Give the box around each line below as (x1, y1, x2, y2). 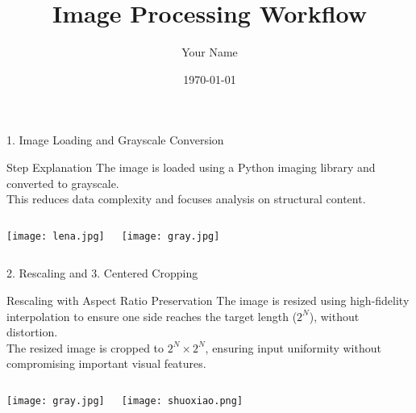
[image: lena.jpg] (6, 230, 105, 242)
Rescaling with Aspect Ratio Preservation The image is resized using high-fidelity (6, 291, 410, 308)
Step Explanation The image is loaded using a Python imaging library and (6, 158, 376, 175)
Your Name (181, 44, 238, 60)
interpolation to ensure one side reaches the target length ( (6, 307, 297, 324)
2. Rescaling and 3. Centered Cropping (6, 265, 198, 282)
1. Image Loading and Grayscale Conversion (6, 131, 224, 148)
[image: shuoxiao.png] (121, 394, 243, 407)
